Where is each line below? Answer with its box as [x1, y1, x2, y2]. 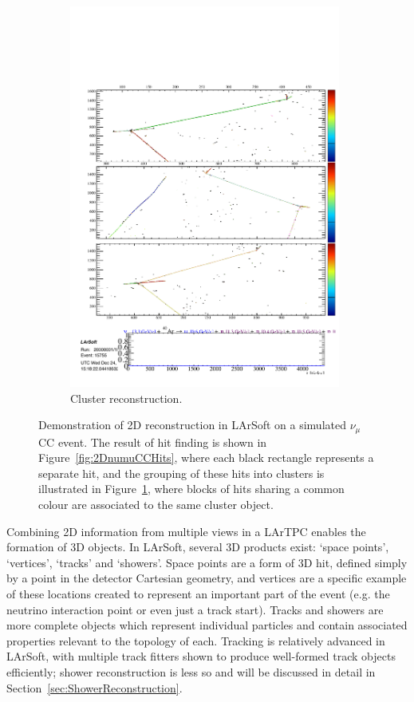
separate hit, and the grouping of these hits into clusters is [38, 464, 325, 481]
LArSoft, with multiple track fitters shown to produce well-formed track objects [6, 648, 396, 665]
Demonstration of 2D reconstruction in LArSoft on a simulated [38, 416, 346, 433]
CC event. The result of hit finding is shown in [38, 433, 267, 450]
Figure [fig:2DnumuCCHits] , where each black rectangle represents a [38, 449, 374, 466]
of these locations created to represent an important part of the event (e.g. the [6, 585, 390, 601]
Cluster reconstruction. [70, 389, 183, 406]
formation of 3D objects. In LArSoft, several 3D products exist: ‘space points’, [6, 538, 389, 555]
